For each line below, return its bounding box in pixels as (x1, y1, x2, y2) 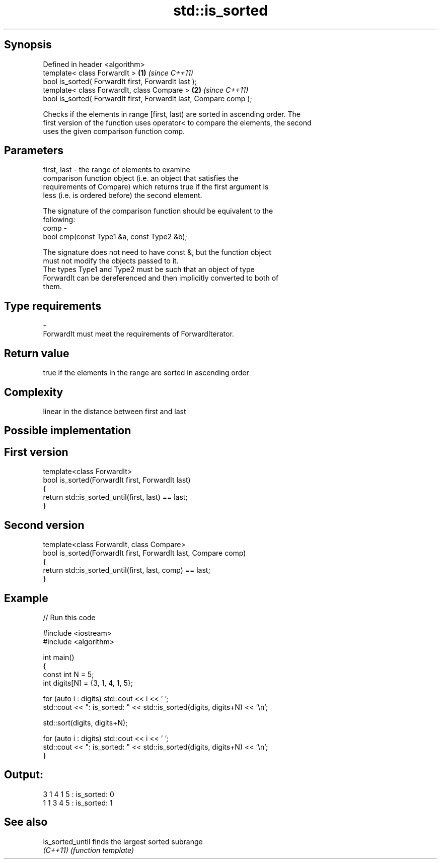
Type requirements (4, 299, 102, 312)
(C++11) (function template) (43, 845, 134, 854)
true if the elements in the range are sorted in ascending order (43, 368, 249, 377)
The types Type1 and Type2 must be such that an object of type (43, 265, 255, 274)
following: (43, 215, 76, 224)
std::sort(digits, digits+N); (43, 718, 128, 727)
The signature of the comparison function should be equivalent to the (43, 207, 273, 216)
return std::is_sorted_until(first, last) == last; (43, 493, 188, 502)
